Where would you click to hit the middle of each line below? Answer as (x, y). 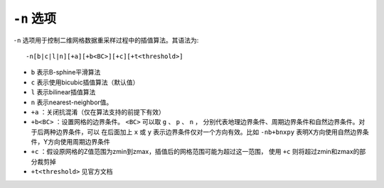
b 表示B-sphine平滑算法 (66, 72)
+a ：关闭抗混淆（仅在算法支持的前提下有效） (98, 112)
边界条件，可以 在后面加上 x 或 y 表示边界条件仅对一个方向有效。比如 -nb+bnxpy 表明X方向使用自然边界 (209, 132)
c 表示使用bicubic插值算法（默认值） (85, 82)
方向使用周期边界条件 (79, 142)
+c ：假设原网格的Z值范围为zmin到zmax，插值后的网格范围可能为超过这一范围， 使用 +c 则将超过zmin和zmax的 (195, 152)
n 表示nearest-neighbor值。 (72, 102)
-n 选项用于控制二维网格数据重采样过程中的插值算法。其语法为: (106, 40)
